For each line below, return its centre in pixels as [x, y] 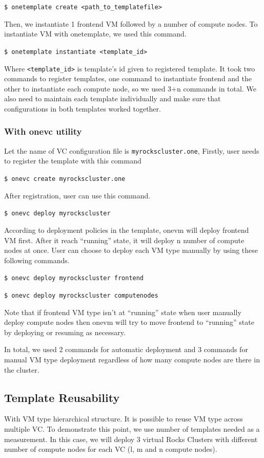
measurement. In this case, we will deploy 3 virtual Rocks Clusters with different [131, 439]
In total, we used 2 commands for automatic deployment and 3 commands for [126, 349]
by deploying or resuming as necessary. [65, 332]
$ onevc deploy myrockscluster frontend [74, 278]
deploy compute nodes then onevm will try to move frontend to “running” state [129, 322]
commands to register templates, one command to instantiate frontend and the [128, 78]
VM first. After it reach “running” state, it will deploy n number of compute [124, 240]
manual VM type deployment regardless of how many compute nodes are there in [132, 359]
